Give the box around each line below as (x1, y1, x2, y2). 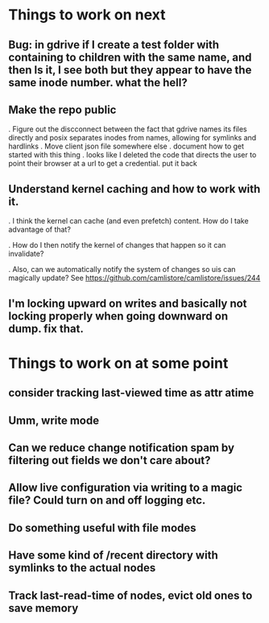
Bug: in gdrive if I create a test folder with (8, 38, 220, 52)
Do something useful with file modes (8, 521, 197, 534)
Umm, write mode (8, 413, 99, 427)
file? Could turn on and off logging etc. (8, 494, 206, 508)
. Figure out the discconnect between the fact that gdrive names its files (8, 124, 247, 134)
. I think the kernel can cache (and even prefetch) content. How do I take (8, 216, 249, 226)
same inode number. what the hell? (8, 75, 188, 90)
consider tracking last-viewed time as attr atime (8, 386, 255, 400)
